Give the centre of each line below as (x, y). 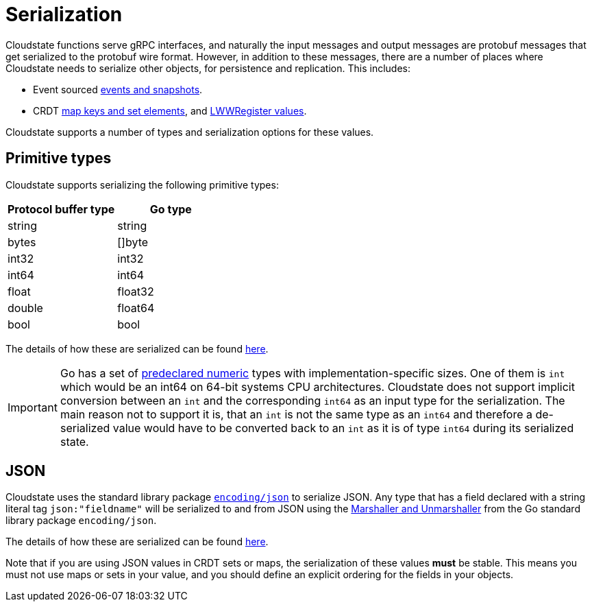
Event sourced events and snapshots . (118, 89)
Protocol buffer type (61, 209)
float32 (136, 291)
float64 (136, 308)
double (25, 308)
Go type (171, 209)
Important (33, 407)
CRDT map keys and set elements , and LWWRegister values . (170, 110)
